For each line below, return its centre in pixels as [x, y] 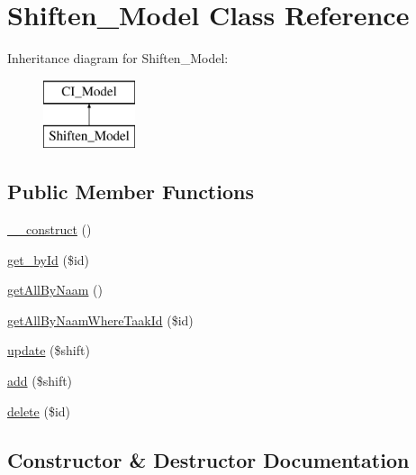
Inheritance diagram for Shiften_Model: [118, 58]
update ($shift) [49, 350]
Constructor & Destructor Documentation [208, 459]
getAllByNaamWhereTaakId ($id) [100, 320]
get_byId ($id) [49, 259]
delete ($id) [39, 411]
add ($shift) [40, 381]
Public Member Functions [131, 192]
